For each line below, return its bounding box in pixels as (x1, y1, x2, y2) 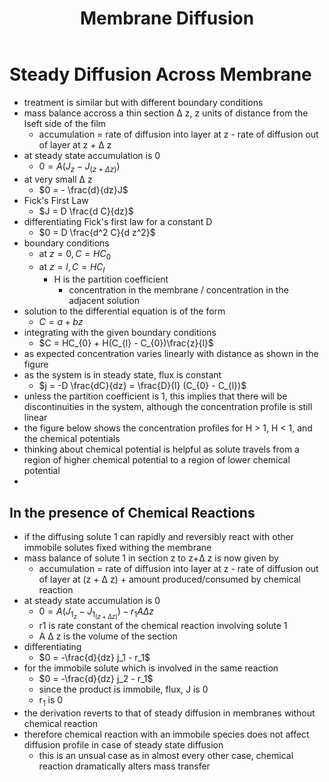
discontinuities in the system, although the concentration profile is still (23, 401, 313, 413)
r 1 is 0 (38, 694, 64, 709)
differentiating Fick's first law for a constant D (23, 215, 213, 227)
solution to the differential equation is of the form (23, 305, 226, 317)
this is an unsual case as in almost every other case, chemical (38, 750, 294, 762)
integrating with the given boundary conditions (23, 327, 217, 339)
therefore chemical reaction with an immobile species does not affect (23, 728, 310, 741)
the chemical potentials (23, 433, 121, 445)
